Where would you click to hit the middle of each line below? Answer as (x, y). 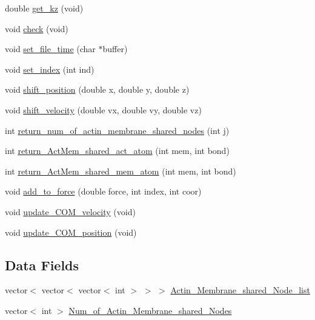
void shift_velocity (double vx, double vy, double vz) (103, 109)
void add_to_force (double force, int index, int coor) (103, 191)
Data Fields (42, 265)
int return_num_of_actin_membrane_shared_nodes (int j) (117, 130)
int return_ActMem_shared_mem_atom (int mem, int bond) (121, 171)
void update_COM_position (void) (71, 232)
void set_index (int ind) (50, 69)
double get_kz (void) (44, 8)
